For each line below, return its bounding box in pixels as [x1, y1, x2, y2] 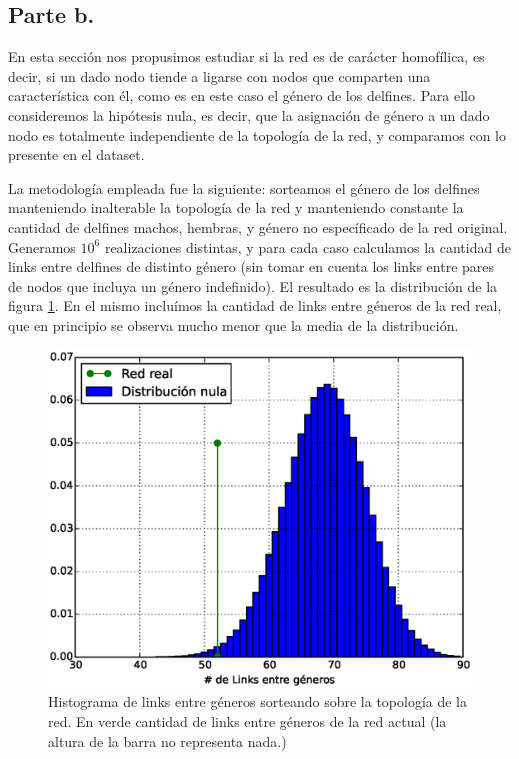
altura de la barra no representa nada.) [48, 730, 287, 751]
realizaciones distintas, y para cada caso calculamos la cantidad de [104, 236, 511, 257]
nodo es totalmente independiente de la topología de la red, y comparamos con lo [8, 124, 506, 145]
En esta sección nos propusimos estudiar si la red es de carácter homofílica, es [8, 46, 485, 67]
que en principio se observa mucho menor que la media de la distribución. [8, 314, 459, 335]
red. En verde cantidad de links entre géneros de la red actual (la [48, 710, 447, 731]
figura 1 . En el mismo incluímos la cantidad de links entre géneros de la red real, [8, 295, 502, 316]
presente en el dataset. [8, 144, 145, 165]
